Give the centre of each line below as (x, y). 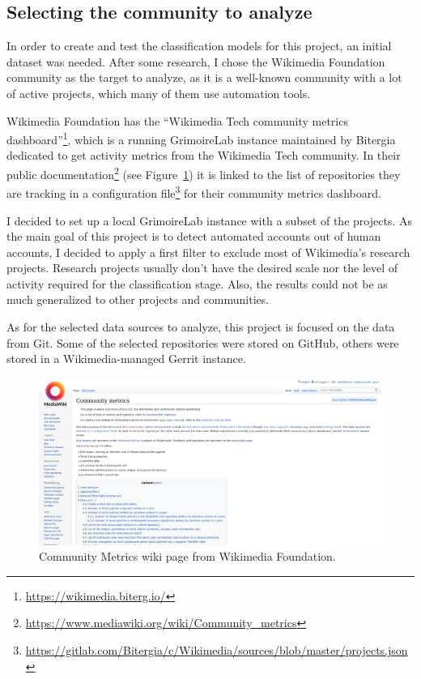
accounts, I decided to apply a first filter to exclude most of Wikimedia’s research (208, 252)
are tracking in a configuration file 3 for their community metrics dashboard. (194, 192)
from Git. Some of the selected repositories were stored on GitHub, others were (203, 342)
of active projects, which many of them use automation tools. (159, 93)
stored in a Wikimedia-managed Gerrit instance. (126, 359)
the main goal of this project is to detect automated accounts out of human (194, 236)
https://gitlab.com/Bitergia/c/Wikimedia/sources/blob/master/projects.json (217, 650)
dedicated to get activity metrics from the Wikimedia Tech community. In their (204, 155)
